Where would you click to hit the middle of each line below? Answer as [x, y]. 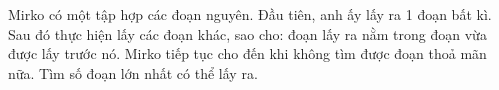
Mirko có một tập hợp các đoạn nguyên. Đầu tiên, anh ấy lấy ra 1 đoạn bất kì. [250, 14]
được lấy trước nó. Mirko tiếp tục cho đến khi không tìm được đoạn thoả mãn [247, 53]
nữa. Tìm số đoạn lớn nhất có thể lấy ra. [133, 72]
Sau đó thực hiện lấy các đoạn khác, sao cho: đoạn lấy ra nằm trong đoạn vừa [247, 33]
